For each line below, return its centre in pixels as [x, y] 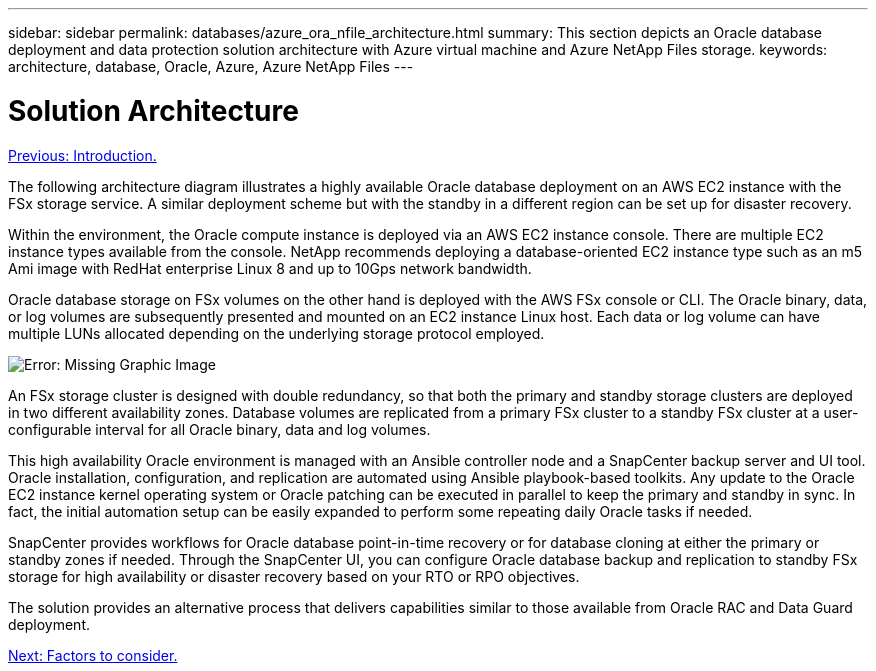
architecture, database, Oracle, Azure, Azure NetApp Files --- [211, 66]
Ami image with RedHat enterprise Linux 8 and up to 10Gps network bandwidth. [270, 268]
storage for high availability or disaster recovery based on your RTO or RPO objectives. [294, 576]
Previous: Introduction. [82, 155]
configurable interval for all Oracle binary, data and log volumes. [219, 429]
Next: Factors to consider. [93, 655]
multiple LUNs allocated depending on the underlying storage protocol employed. [276, 333]
